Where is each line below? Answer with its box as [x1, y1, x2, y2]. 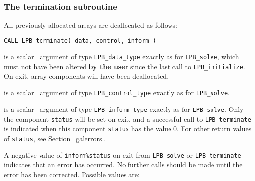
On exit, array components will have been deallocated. [4, 71, 169, 81]
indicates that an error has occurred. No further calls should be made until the [4, 159, 243, 170]
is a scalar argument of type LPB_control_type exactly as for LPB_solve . [4, 87, 230, 98]
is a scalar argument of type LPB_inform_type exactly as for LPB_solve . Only [4, 104, 244, 114]
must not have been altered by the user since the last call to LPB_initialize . [4, 61, 245, 72]
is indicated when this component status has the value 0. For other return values [4, 123, 252, 134]
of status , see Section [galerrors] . [4, 133, 106, 143]
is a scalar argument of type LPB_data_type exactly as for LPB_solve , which [4, 51, 239, 62]
